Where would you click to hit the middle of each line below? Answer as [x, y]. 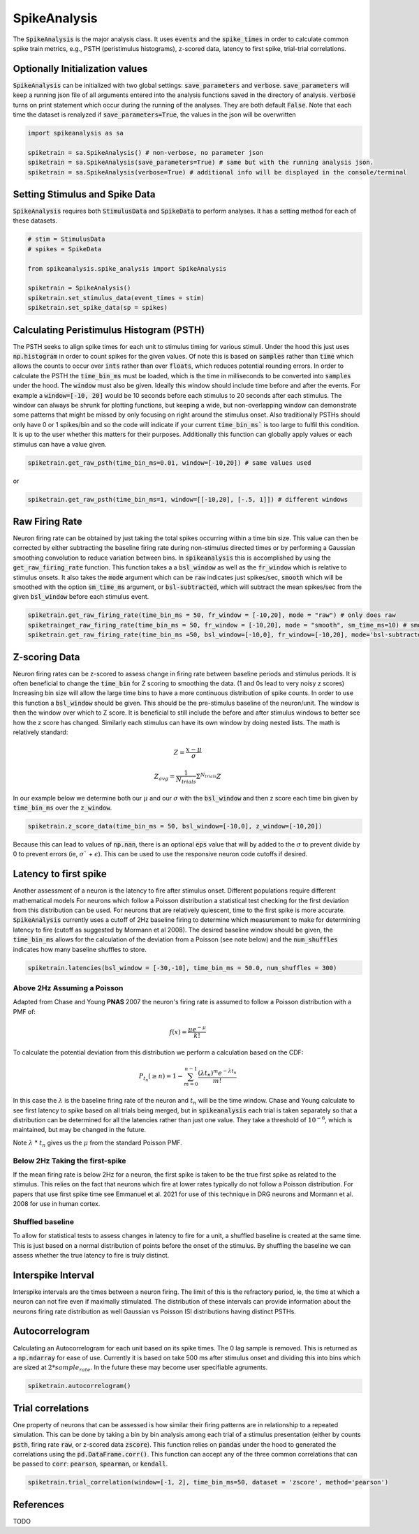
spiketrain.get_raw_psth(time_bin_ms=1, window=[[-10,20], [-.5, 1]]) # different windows [188, 499]
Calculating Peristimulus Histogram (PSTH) [109, 330]
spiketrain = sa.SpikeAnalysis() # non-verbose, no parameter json [146, 152]
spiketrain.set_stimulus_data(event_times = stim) [116, 298]
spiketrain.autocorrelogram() [79, 1386]
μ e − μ [197, 1028]
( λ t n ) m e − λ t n [217, 1073]
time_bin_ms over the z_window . [63, 807]
